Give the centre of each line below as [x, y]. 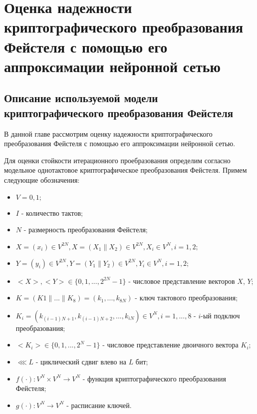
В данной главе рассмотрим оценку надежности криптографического [108, 133]
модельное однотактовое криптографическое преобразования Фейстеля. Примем [126, 170]
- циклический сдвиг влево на [81, 362]
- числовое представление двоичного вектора [170, 345]
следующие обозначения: [42, 179]
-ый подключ [220, 315]
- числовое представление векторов [182, 281]
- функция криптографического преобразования [154, 378]
